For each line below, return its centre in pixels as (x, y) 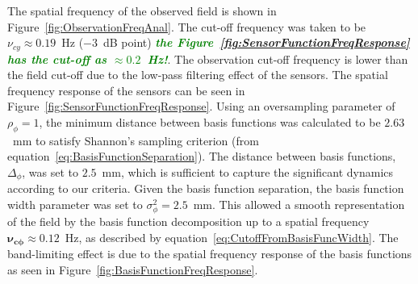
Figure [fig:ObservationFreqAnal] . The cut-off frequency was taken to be (187, 26)
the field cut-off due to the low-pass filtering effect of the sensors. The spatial (198, 75)
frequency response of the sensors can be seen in (126, 90)
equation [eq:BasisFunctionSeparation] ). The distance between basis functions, (202, 156)
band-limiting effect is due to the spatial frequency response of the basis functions (210, 254)
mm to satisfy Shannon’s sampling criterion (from (136, 140)
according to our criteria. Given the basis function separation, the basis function (206, 188)
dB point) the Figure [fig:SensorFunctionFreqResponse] (256, 42)
